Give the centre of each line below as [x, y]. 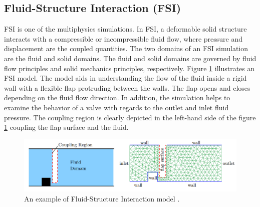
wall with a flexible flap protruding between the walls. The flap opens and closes [127, 87]
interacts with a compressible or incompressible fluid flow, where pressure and [123, 38]
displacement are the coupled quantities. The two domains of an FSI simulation [126, 48]
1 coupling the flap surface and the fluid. [66, 127]
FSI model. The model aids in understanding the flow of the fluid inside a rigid [125, 78]
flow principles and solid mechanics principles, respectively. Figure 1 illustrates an [129, 68]
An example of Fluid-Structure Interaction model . [102, 199]
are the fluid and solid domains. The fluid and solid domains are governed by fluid [130, 58]
